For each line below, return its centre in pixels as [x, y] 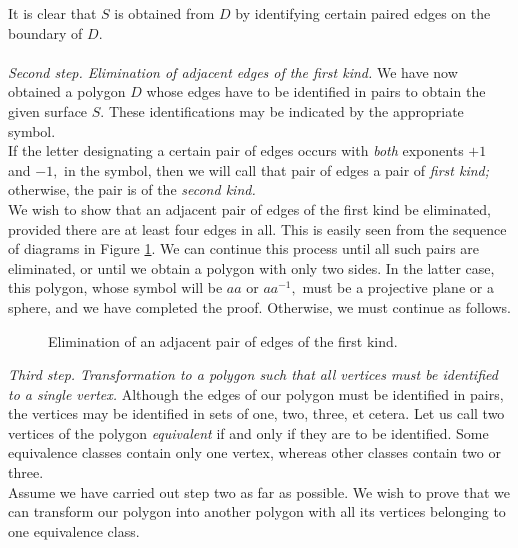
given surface [48, 110]
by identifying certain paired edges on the [363, 13]
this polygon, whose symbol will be [115, 287]
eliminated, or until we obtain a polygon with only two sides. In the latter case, [251, 267]
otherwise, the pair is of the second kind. [132, 189]
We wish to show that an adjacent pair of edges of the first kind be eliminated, [249, 208]
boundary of [45, 32]
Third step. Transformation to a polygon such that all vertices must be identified [253, 374]
